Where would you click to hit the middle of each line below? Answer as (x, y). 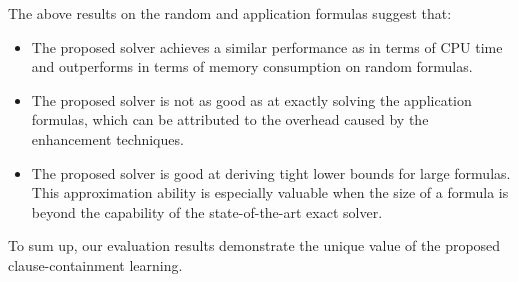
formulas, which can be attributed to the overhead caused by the (230, 119)
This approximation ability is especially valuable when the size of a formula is (270, 192)
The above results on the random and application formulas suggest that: (230, 13)
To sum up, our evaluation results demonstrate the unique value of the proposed (254, 245)
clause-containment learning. (95, 264)
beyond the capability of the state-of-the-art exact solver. (207, 211)
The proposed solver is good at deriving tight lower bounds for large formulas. (271, 172)
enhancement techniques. (107, 138)
